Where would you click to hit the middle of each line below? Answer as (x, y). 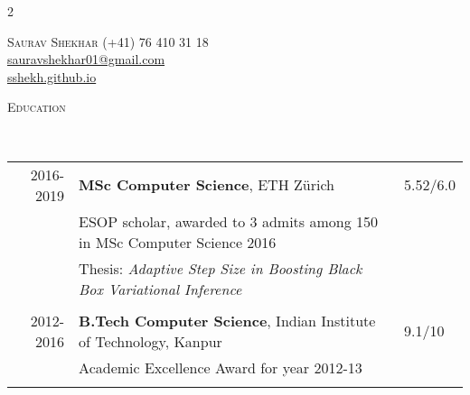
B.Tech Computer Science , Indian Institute (227, 320)
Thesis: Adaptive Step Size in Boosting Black (221, 268)
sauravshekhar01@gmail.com (86, 59)
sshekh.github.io (52, 76)
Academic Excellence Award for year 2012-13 (221, 367)
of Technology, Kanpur (150, 341)
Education (37, 107)
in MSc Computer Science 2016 (178, 242)
